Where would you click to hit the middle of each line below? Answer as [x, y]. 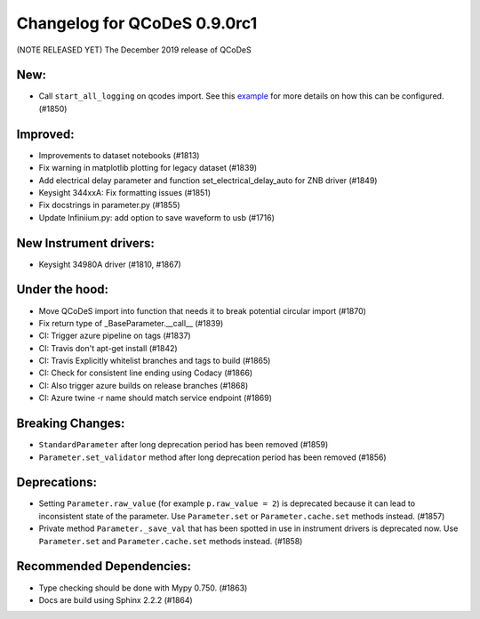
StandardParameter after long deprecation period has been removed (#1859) [184, 445]
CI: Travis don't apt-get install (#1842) [108, 348]
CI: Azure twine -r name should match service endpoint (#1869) [156, 398]
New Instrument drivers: [86, 243]
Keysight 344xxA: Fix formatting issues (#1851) [125, 192]
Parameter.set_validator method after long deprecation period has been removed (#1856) [212, 457]
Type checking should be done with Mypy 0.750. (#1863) [143, 588]
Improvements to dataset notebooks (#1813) [119, 155]
